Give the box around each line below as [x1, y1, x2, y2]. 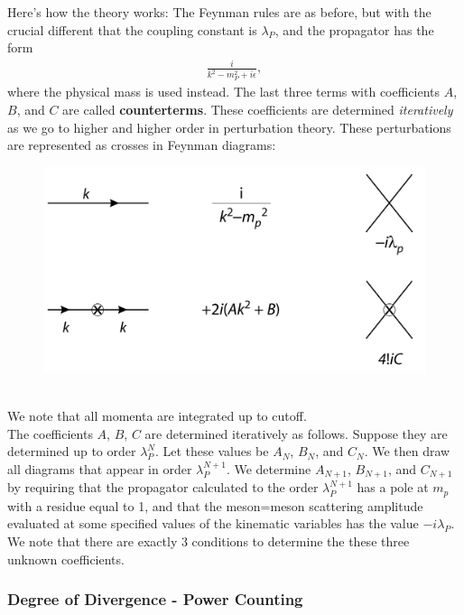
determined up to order [7, 442, 136, 461]
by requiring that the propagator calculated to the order [7, 478, 319, 497]
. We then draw [364, 442, 450, 461]
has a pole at [357, 478, 429, 497]
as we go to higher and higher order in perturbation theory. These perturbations [7, 117, 451, 136]
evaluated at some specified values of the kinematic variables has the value [7, 514, 419, 533]
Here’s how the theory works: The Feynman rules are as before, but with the [7, 3, 432, 21]
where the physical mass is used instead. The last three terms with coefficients [7, 82, 441, 101]
